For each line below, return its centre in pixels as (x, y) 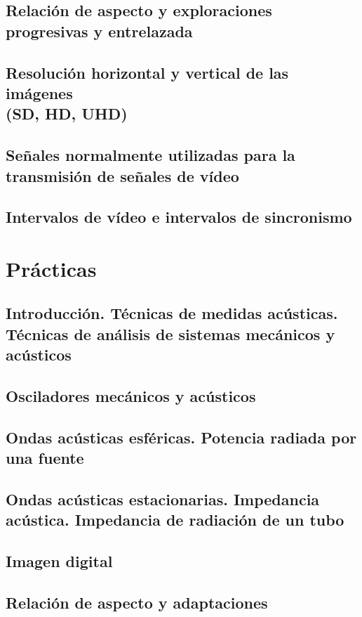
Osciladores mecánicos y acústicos (131, 396)
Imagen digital (59, 561)
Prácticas (51, 268)
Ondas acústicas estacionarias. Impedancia (163, 499)
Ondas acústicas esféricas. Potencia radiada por (181, 437)
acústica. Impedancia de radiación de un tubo (175, 520)
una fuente (45, 458)
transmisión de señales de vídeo (122, 175)
